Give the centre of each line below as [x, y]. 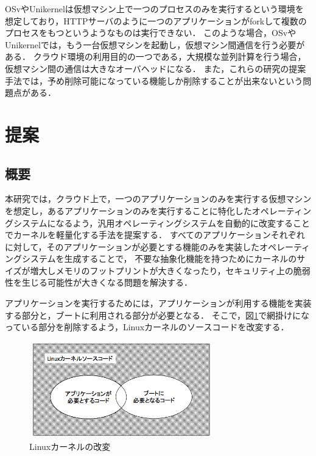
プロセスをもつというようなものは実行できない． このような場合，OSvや [151, 33]
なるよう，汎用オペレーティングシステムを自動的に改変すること [183, 223]
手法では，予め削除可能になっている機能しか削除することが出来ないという [154, 80]
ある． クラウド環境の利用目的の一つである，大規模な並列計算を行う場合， [156, 56]
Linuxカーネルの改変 [70, 446]
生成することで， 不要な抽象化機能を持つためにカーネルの [181, 259]
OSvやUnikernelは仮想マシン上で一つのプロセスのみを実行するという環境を [154, 9]
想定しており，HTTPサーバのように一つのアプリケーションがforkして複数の [156, 20]
